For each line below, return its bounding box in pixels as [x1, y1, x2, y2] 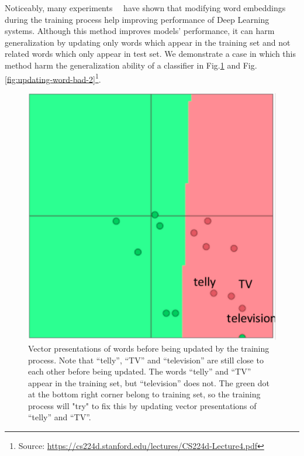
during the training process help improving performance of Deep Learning [5, 13, 270, 25]
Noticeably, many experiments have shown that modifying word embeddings [5, 2, 286, 13]
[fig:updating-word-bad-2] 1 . [5, 71, 101, 85]
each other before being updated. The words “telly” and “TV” [28, 365, 251, 377]
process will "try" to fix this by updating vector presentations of [28, 399, 257, 411]
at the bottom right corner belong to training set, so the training [28, 388, 261, 400]
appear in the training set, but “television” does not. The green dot [28, 376, 270, 389]
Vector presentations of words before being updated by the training [28, 342, 270, 354]
